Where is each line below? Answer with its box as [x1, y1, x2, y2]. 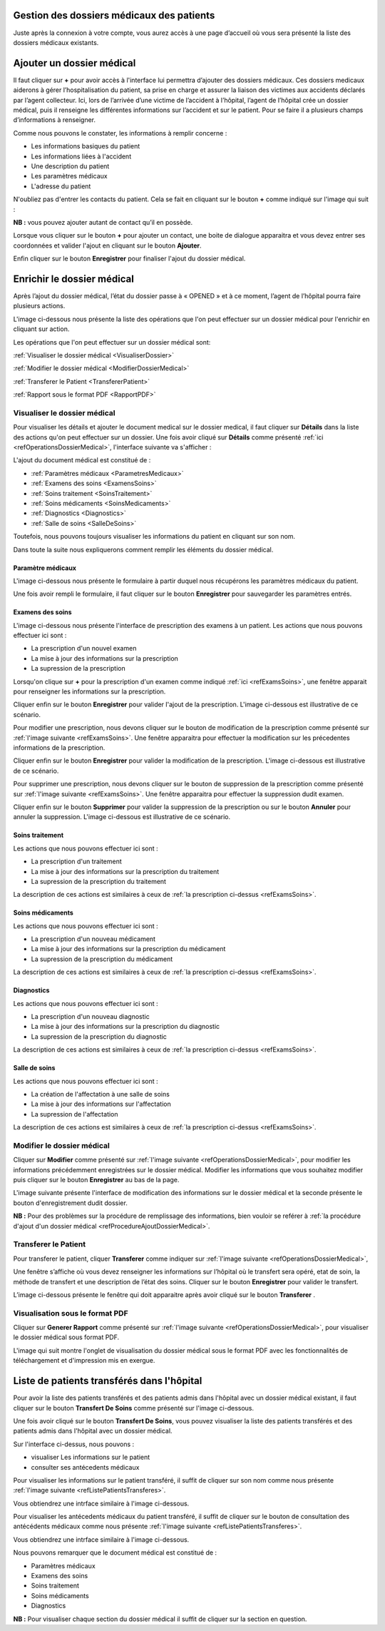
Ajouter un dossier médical [13, 57, 136, 69]
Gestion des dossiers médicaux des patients [13, 9, 215, 21]
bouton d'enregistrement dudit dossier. [13, 1199, 128, 1207]
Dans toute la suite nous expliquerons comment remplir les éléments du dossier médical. [13, 545, 274, 554]
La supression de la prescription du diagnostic [31, 1032, 168, 1041]
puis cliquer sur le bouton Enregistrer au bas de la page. [13, 1176, 180, 1184]
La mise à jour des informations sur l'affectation [31, 1099, 171, 1109]
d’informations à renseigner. [13, 116, 96, 124]
